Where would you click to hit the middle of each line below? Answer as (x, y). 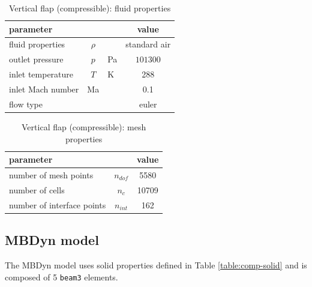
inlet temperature (41, 74)
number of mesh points (51, 174)
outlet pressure (36, 59)
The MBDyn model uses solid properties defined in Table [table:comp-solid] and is (156, 264)
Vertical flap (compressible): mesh (84, 126)
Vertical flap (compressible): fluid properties (90, 8)
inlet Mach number (44, 89)
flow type (26, 104)
